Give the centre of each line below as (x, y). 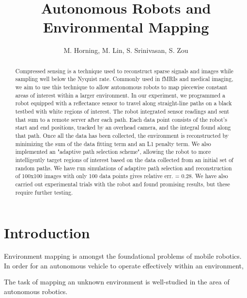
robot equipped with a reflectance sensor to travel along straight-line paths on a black (123, 103)
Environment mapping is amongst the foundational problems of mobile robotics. (123, 256)
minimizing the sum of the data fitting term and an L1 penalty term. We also (113, 143)
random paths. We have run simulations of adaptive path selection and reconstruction (123, 168)
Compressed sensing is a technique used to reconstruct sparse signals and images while (124, 71)
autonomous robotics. (36, 291)
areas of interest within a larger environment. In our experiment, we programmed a (120, 95)
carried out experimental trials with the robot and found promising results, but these (123, 184)
